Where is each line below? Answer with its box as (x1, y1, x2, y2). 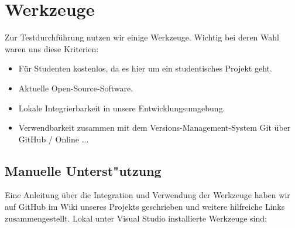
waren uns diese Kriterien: (5, 42, 99, 55)
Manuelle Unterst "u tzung (5, 161, 162, 179)
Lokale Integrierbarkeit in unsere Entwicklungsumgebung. (18, 101, 225, 114)
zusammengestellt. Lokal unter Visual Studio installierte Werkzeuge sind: (5, 212, 267, 224)
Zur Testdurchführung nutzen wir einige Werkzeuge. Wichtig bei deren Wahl (5, 31, 279, 43)
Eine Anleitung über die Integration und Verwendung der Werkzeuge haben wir (5, 189, 290, 201)
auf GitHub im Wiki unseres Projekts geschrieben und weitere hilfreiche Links (5, 200, 285, 213)
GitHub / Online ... (18, 132, 89, 145)
